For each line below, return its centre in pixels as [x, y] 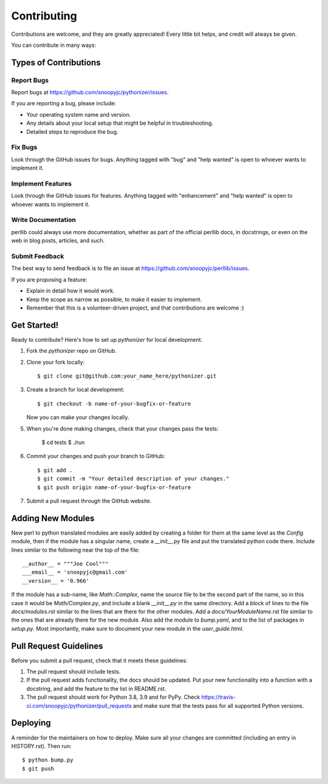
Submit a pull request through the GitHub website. [89, 501]
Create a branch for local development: [75, 390]
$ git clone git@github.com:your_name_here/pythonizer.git [127, 376]
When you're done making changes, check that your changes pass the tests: [122, 428]
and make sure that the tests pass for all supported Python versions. [218, 706]
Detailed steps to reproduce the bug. [72, 131]
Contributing [44, 16]
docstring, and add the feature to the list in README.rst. [96, 689]
